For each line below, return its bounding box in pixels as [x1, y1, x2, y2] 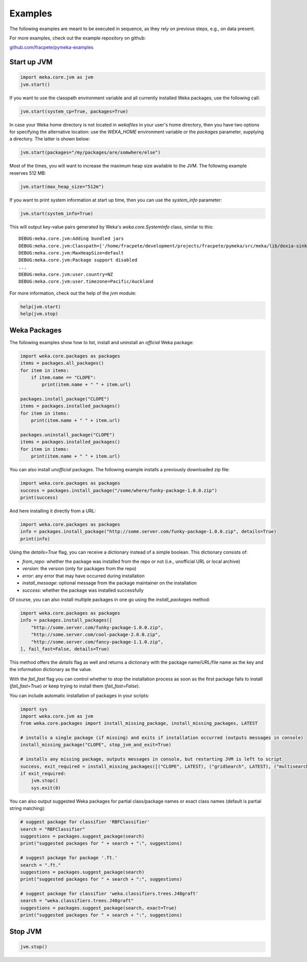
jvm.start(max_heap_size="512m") [20, 183, 104, 190]
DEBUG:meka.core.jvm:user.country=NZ [18, 271, 114, 278]
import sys [20, 706, 48, 712]
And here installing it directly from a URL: [9, 508, 96, 514]
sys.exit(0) [31, 785, 61, 791]
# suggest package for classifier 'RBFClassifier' [20, 819, 150, 825]
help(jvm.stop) [20, 311, 58, 317]
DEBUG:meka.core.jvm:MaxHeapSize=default [18, 250, 124, 256]
